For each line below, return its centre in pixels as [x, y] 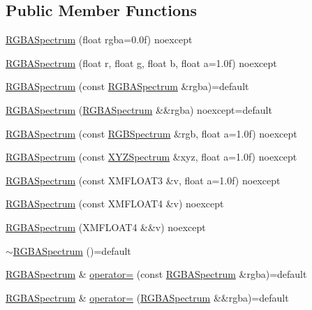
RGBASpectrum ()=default [72, 250]
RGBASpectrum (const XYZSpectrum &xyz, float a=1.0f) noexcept [151, 157]
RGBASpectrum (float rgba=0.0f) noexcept [99, 39]
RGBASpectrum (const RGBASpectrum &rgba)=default [127, 86]
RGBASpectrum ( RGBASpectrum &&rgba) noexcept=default [139, 109]
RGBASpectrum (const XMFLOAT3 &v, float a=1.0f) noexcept [143, 180]
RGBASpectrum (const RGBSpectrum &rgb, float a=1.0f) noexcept [151, 133]
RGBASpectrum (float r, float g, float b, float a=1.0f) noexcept [141, 62]
